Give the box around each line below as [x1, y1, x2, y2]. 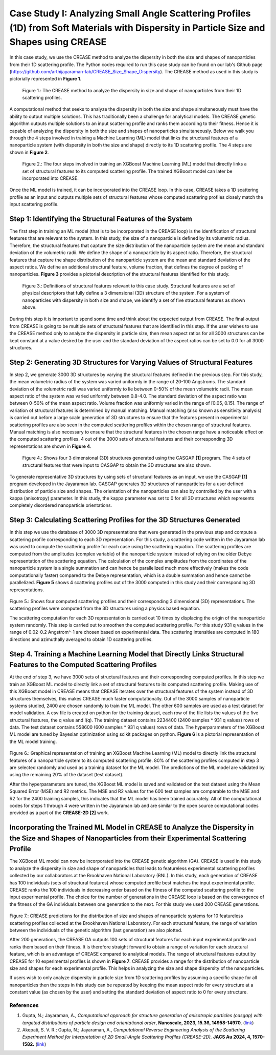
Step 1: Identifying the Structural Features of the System [9, 214, 193, 223]
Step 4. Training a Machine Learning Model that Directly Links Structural [9, 650, 244, 658]
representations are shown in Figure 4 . [9, 443, 91, 449]
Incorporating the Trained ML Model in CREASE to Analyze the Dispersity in [9, 823, 254, 832]
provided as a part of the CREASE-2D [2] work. [9, 810, 109, 816]
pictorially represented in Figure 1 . [9, 76, 82, 82]
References [9, 1002, 39, 1009]
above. [22, 304, 37, 310]
